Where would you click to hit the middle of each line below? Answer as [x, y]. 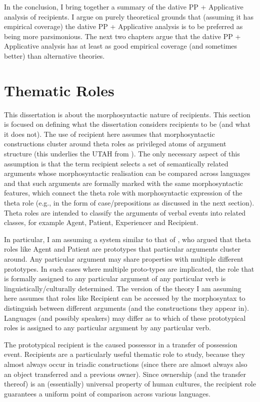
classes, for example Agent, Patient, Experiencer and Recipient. [101, 222]
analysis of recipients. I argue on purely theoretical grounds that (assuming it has [129, 16]
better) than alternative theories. [54, 55]
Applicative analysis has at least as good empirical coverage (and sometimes [121, 46]
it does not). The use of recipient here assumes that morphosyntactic [109, 134]
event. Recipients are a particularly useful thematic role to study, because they [125, 354]
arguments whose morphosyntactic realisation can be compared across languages [127, 173]
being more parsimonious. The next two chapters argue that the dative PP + [122, 36]
